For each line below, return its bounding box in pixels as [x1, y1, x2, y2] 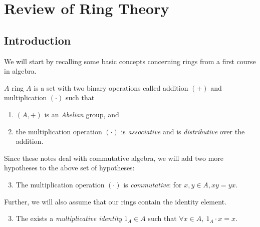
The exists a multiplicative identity [16, 213, 122, 223]
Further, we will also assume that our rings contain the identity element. [4, 196, 226, 206]
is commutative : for [123, 179, 182, 189]
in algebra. [4, 66, 37, 76]
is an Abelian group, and [44, 109, 119, 119]
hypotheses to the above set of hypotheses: [4, 162, 135, 173]
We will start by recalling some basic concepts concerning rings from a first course [4, 56, 256, 66]
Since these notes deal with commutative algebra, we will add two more [4, 152, 224, 163]
